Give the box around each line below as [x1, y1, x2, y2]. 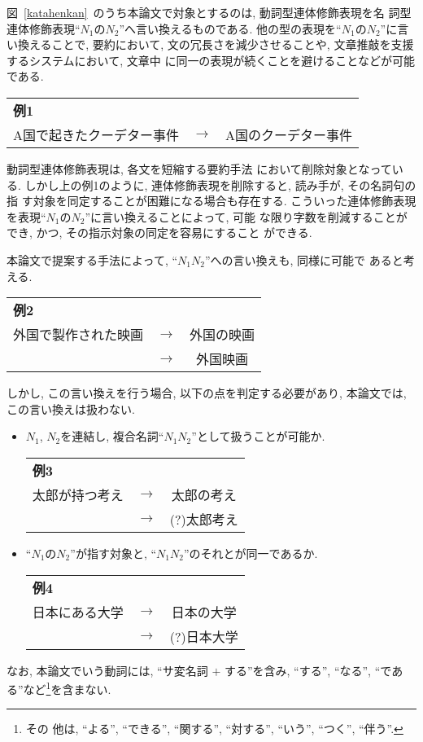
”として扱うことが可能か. [191, 428, 325, 445]
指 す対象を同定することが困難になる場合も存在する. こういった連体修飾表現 [7, 192, 416, 209]
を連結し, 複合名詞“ [60, 428, 164, 445]
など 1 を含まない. [23, 678, 111, 697]
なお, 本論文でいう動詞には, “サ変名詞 [7, 661, 208, 678]
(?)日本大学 [169, 626, 238, 646]
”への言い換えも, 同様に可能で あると [204, 251, 403, 268]
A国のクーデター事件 [225, 125, 352, 144]
